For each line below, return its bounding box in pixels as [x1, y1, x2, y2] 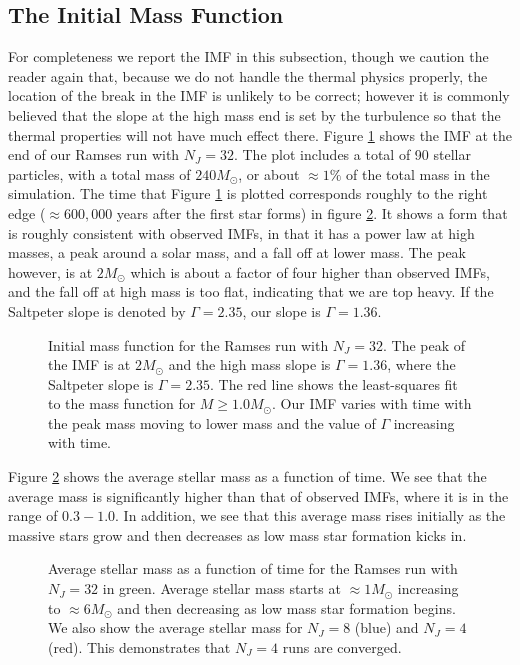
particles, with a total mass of [8, 163, 191, 184]
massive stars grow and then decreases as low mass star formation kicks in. [8, 524, 467, 545]
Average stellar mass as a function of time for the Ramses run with [48, 558, 458, 579]
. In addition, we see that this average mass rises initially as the [115, 505, 506, 526]
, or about [238, 163, 300, 184]
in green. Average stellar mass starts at [102, 578, 341, 599]
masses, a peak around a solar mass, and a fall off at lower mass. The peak [8, 242, 466, 263]
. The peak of [382, 334, 466, 355]
